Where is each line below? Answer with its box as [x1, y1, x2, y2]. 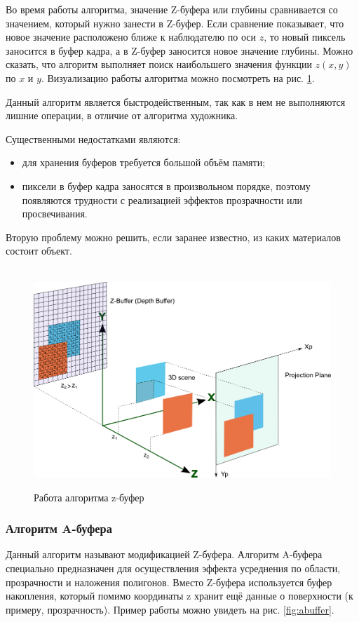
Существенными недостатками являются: [6, 131, 181, 146]
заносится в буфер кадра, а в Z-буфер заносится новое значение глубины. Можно [6, 43, 353, 58]
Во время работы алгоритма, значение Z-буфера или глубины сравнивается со [6, 2, 338, 16]
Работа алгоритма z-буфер [34, 489, 144, 504]
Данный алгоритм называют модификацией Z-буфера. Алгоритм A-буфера [6, 547, 323, 562]
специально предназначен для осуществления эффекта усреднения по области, [6, 560, 341, 575]
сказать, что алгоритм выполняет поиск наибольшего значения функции [6, 57, 312, 72]
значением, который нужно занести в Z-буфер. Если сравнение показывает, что [6, 15, 344, 30]
